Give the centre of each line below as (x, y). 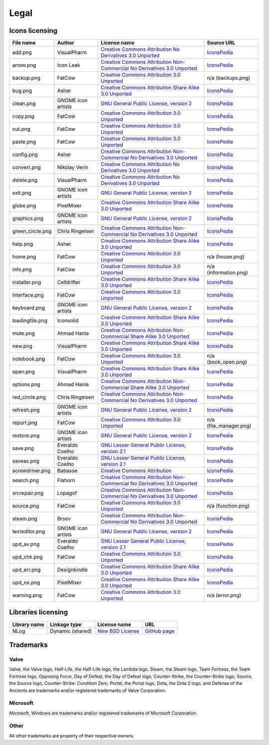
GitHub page (160, 631)
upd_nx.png (26, 583)
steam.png (25, 519)
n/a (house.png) (226, 257)
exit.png (22, 193)
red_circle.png (29, 397)
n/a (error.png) (224, 596)
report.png (25, 423)
